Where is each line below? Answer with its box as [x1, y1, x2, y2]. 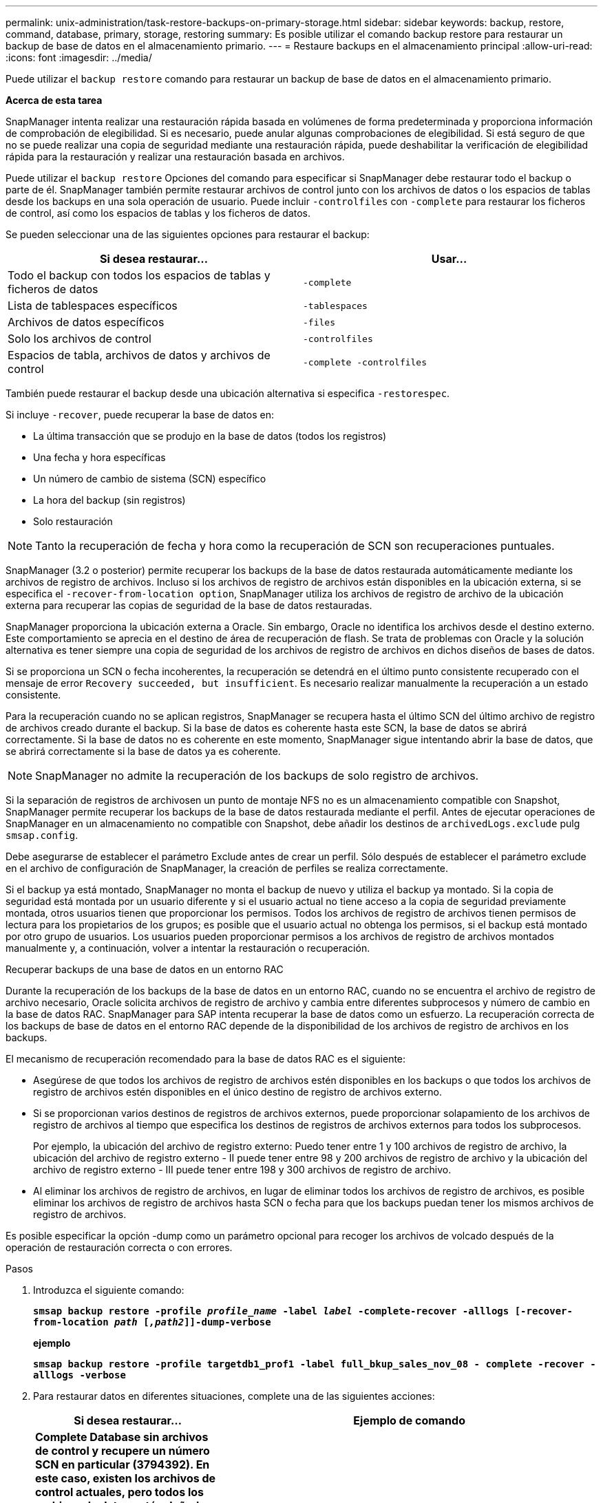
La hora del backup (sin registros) [33, 494, 186, 506]
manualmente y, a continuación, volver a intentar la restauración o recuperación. [6, 942, 370, 954]
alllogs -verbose [33, 1369, 126, 1381]
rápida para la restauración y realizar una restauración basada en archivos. [6, 151, 345, 162]
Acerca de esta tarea [6, 94, 103, 106]
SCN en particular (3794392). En [35, 1458, 210, 1471]
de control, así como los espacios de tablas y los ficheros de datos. [6, 207, 311, 219]
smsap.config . [6, 829, 78, 841]
